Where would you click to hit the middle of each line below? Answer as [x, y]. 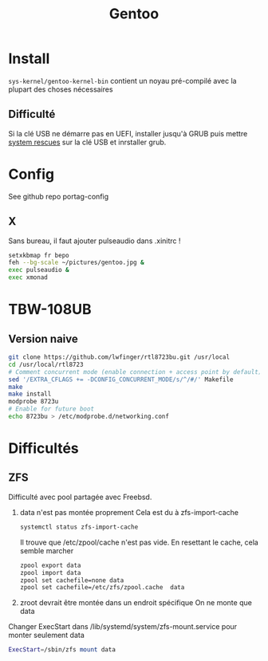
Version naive [43, 338]
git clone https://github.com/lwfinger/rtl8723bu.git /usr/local [119, 357]
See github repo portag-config [59, 196]
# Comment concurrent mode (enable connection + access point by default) [135, 372]
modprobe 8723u [33, 402]
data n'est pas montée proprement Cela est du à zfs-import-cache [129, 512]
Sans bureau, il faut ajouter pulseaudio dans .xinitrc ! [95, 241]
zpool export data [50, 565]
